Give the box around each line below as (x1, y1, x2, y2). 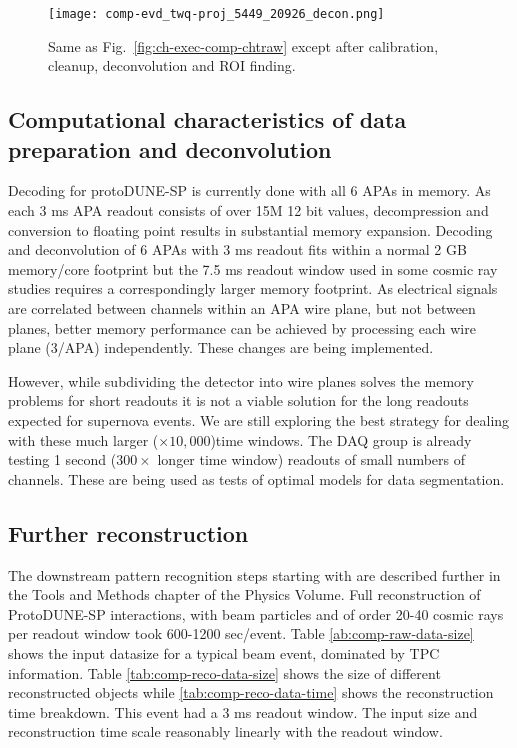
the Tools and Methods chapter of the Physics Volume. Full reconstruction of (8, 584, 481, 605)
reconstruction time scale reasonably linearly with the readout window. (8, 721, 443, 742)
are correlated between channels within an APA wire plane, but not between (8, 298, 476, 318)
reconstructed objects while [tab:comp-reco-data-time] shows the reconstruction (8, 682, 494, 703)
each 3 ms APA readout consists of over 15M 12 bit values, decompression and (8, 200, 489, 221)
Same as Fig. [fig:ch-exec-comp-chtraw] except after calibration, (48, 35, 439, 56)
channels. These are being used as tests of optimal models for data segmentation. (8, 468, 505, 489)
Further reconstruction (8, 517, 249, 548)
